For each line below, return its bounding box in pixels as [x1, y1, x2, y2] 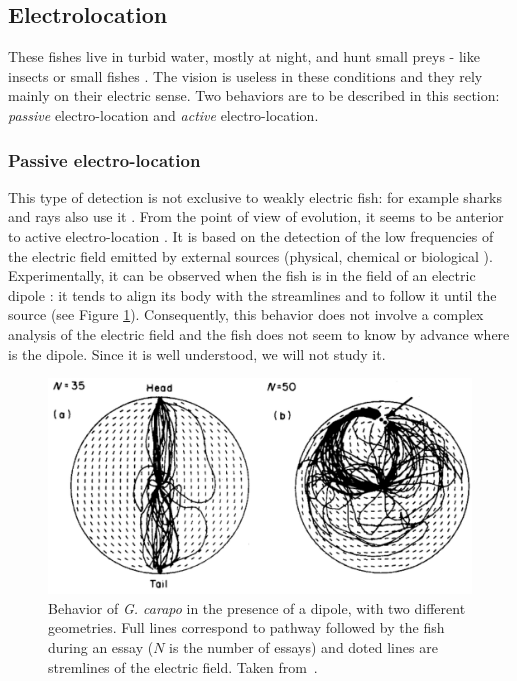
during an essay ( [48, 637, 154, 658]
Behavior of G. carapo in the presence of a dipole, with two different [48, 597, 466, 618]
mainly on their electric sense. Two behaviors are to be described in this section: [8, 85, 500, 106]
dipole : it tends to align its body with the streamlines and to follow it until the [8, 284, 497, 305]
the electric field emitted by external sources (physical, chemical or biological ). [8, 245, 493, 266]
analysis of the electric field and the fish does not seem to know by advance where [8, 323, 510, 344]
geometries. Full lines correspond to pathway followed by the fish [48, 617, 445, 638]
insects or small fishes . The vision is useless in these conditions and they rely [8, 65, 483, 86]
